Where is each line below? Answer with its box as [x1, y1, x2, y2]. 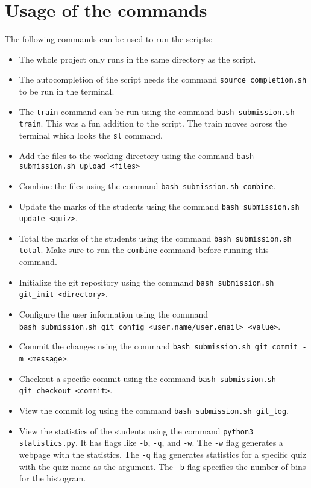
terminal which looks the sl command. [19, 128, 163, 141]
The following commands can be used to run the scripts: [5, 33, 213, 45]
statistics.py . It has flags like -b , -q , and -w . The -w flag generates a [19, 436, 283, 449]
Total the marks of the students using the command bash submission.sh [19, 231, 292, 244]
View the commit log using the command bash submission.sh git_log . [19, 404, 289, 416]
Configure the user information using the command [19, 308, 209, 321]
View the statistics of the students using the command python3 [19, 424, 254, 437]
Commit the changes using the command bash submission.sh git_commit [19, 340, 298, 352]
